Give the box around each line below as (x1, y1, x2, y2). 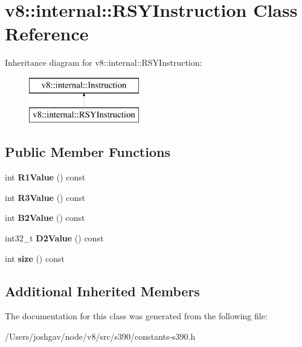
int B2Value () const (5, 211, 85, 224)
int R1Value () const (5, 171, 86, 183)
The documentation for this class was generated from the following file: (5, 310, 268, 322)
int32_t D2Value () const (5, 232, 104, 244)
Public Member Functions (5, 142, 170, 161)
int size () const (5, 252, 65, 264)
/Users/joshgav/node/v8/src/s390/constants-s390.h (5, 330, 196, 343)
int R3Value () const (5, 191, 86, 203)
